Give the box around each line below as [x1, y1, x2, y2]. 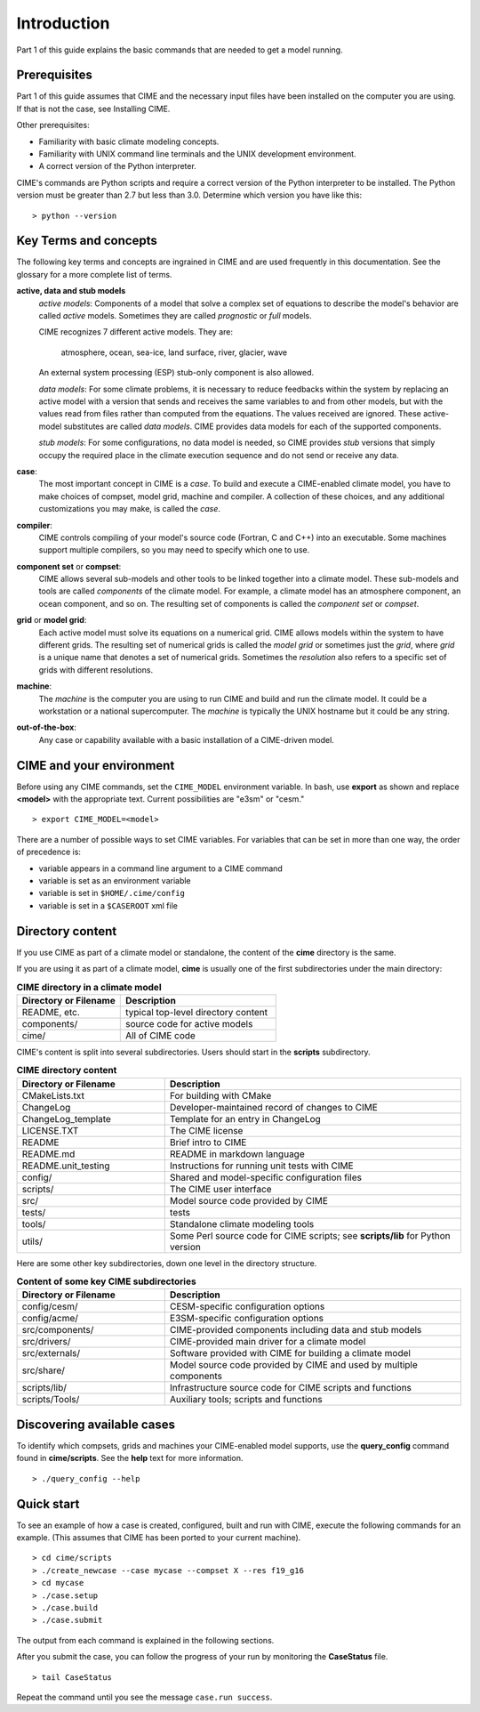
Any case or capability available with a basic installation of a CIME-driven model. [38, 734, 335, 745]
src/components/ [21, 1324, 94, 1336]
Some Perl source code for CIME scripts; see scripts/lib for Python [169, 1229, 451, 1241]
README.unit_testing [21, 1159, 110, 1172]
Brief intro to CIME [169, 1135, 247, 1148]
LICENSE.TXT [21, 1124, 79, 1136]
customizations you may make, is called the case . [38, 504, 221, 514]
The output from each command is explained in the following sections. [16, 1635, 275, 1645]
